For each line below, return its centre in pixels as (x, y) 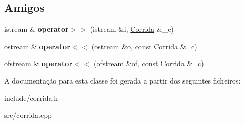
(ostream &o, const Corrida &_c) (144, 46)
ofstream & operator (38, 63)
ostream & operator (37, 46)
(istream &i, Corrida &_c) (132, 29)
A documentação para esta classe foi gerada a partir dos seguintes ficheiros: (123, 80)
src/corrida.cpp (28, 115)
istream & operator (36, 29)
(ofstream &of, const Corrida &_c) (149, 63)
